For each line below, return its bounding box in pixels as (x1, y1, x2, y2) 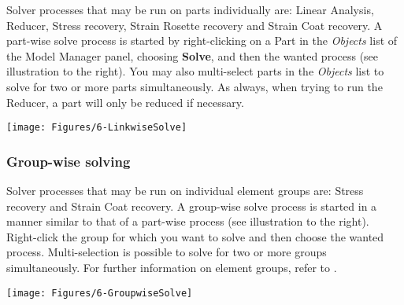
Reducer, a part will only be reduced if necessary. (6, 94, 244, 110)
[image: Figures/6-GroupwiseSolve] (6, 287, 193, 299)
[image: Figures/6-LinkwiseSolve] (6, 122, 187, 134)
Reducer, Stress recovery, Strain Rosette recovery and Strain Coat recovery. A (6, 17, 383, 33)
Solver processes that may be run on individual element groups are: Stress (6, 182, 364, 199)
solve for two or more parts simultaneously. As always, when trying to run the (6, 78, 383, 94)
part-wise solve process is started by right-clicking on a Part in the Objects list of (6, 32, 398, 49)
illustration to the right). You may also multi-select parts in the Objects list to (6, 63, 384, 79)
